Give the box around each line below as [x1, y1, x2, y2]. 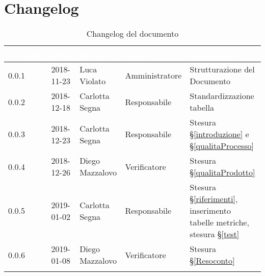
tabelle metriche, [190, 216, 249, 229]
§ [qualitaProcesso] [190, 140, 254, 152]
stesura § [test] [190, 228, 240, 240]
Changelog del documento [86, 28, 179, 40]
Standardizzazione [190, 90, 254, 102]
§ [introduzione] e [190, 128, 249, 140]
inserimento [190, 205, 231, 217]
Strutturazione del [190, 63, 255, 76]
